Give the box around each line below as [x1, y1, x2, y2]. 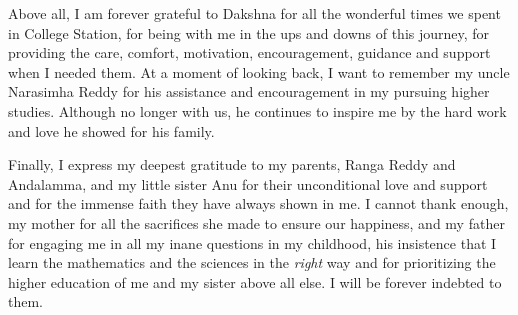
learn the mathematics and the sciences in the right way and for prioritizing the [8, 252, 496, 273]
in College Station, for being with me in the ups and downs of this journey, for [8, 22, 490, 43]
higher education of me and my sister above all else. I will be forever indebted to [8, 271, 502, 292]
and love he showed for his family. [8, 120, 215, 141]
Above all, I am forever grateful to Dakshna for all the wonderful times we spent [8, 3, 501, 23]
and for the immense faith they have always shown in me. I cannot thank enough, [8, 193, 509, 214]
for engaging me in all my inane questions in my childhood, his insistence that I [8, 232, 497, 253]
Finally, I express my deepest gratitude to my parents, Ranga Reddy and [8, 154, 456, 175]
